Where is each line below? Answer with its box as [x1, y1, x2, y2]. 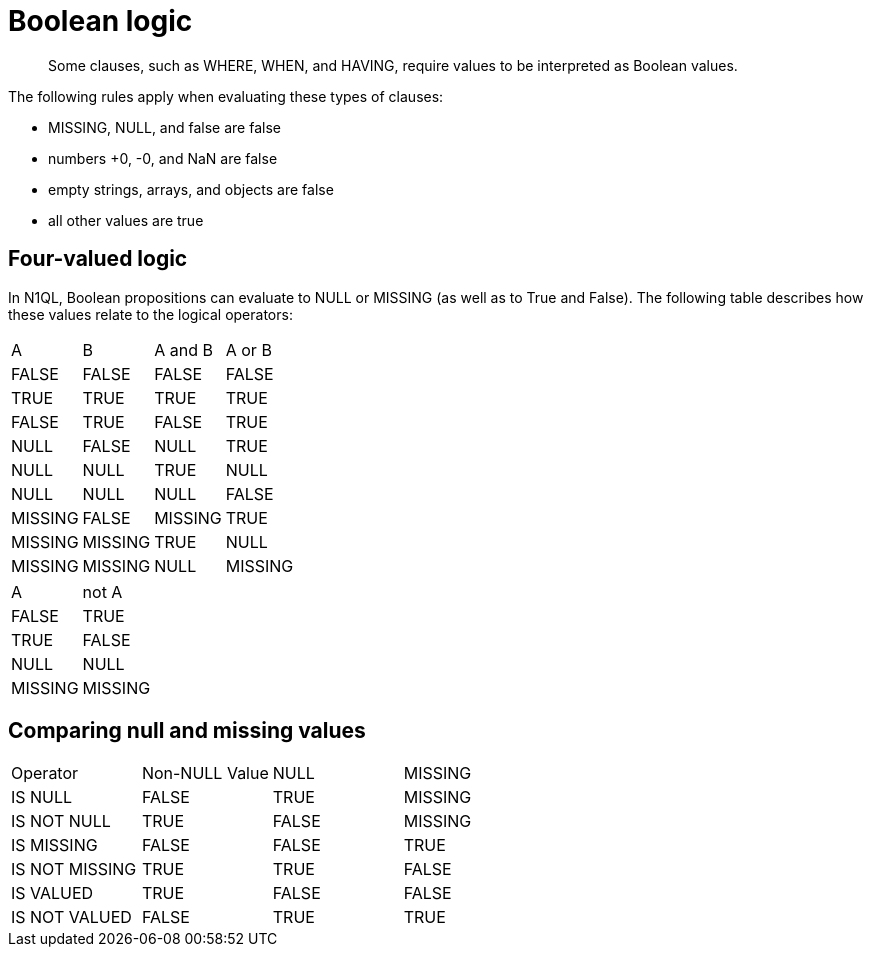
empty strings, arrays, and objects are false [48, 180, 334, 198]
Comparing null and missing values [8, 718, 366, 744]
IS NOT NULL [11, 811, 111, 832]
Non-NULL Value [141, 763, 269, 784]
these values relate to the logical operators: [8, 305, 293, 323]
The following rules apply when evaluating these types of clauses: [8, 87, 444, 105]
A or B [225, 339, 272, 360]
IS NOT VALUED [11, 907, 132, 928]
